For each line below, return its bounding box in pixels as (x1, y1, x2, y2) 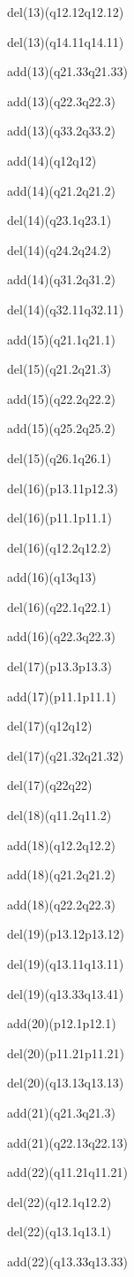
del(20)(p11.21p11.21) (7, 1043, 125, 1062)
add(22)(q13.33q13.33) (7, 1251, 128, 1270)
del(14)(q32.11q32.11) (7, 299, 124, 318)
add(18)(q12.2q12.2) (7, 835, 115, 854)
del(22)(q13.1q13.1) (7, 1222, 112, 1241)
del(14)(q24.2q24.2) (7, 240, 112, 259)
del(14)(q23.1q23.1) (7, 211, 112, 229)
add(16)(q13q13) (7, 568, 97, 586)
